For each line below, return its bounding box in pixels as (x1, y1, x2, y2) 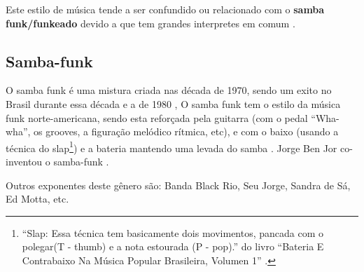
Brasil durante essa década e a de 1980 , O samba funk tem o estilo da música (6, 96, 341, 111)
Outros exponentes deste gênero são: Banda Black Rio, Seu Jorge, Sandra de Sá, (6, 177, 351, 192)
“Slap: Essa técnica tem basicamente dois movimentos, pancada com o (22, 225, 324, 240)
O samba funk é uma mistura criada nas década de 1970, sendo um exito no (6, 83, 332, 97)
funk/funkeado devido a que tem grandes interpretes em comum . (6, 15, 295, 30)
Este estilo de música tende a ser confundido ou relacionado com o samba (6, 2, 325, 16)
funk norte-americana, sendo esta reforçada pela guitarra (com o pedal (6, 110, 308, 125)
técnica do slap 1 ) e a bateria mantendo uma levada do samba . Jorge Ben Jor (6, 138, 337, 155)
